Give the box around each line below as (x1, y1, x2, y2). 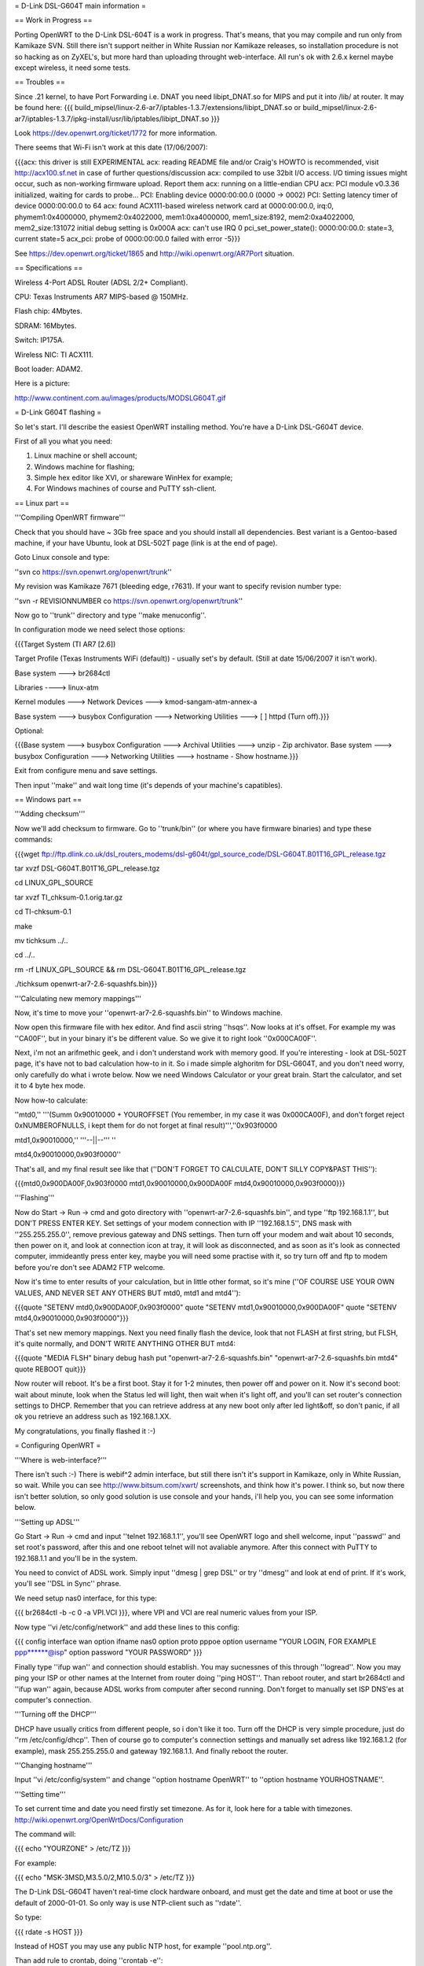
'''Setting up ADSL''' (14, 1517, 80, 1526)
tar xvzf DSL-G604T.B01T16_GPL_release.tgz (14, 863, 160, 873)
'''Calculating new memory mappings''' (14, 993, 141, 1003)
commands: (14, 834, 53, 845)
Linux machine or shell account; (34, 451, 137, 460)
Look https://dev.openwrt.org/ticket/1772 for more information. (14, 128, 217, 138)
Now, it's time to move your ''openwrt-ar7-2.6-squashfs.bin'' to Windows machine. (14, 1007, 283, 1018)
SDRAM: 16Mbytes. (14, 321, 77, 330)
